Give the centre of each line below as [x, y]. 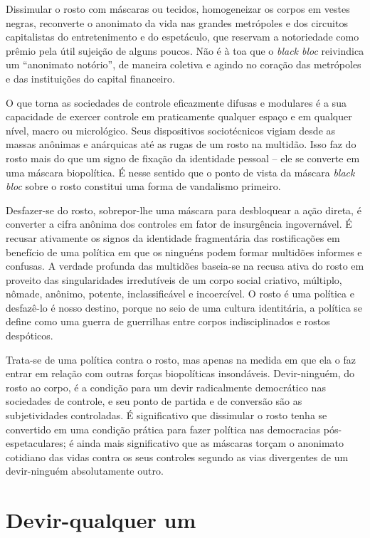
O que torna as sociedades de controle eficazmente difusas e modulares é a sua [176, 102]
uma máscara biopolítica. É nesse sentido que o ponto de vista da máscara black [180, 172]
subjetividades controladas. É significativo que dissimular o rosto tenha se [166, 415]
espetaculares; [36, 443]
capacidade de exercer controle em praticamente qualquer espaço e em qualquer [179, 116]
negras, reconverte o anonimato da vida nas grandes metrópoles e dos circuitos [177, 22]
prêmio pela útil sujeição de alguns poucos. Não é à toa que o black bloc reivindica [185, 50]
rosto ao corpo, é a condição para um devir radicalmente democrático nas [166, 387]
